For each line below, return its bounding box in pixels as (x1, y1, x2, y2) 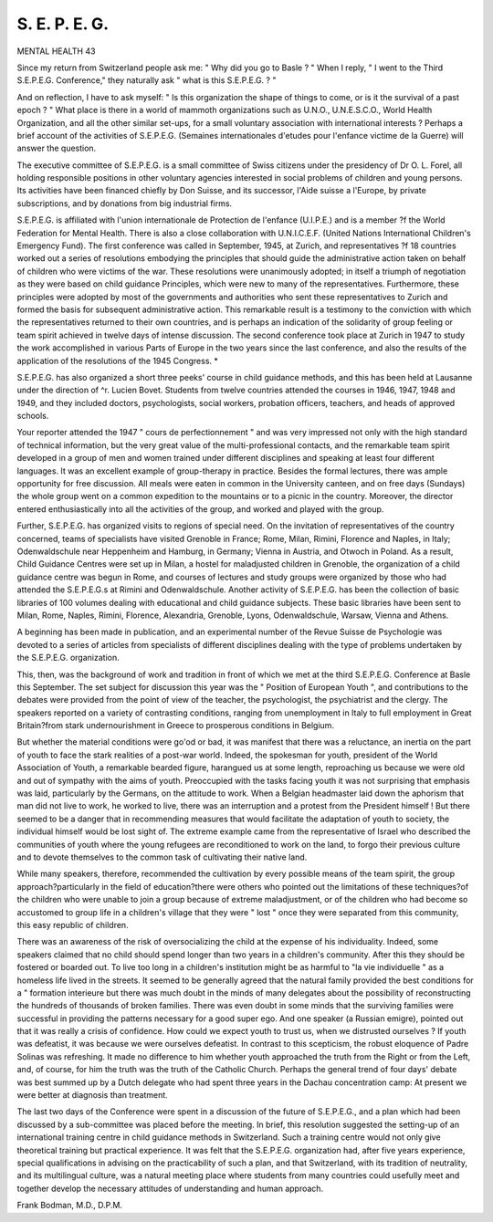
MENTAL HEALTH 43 (16, 46, 96, 57)
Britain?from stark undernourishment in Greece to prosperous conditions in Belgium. (16, 720, 335, 731)
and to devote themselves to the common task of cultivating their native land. (16, 851, 308, 862)
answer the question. (16, 142, 97, 154)
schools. (16, 411, 49, 422)
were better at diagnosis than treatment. (16, 1090, 168, 1101)
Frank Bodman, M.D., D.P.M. (16, 1200, 123, 1211)
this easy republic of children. (16, 919, 129, 930)
